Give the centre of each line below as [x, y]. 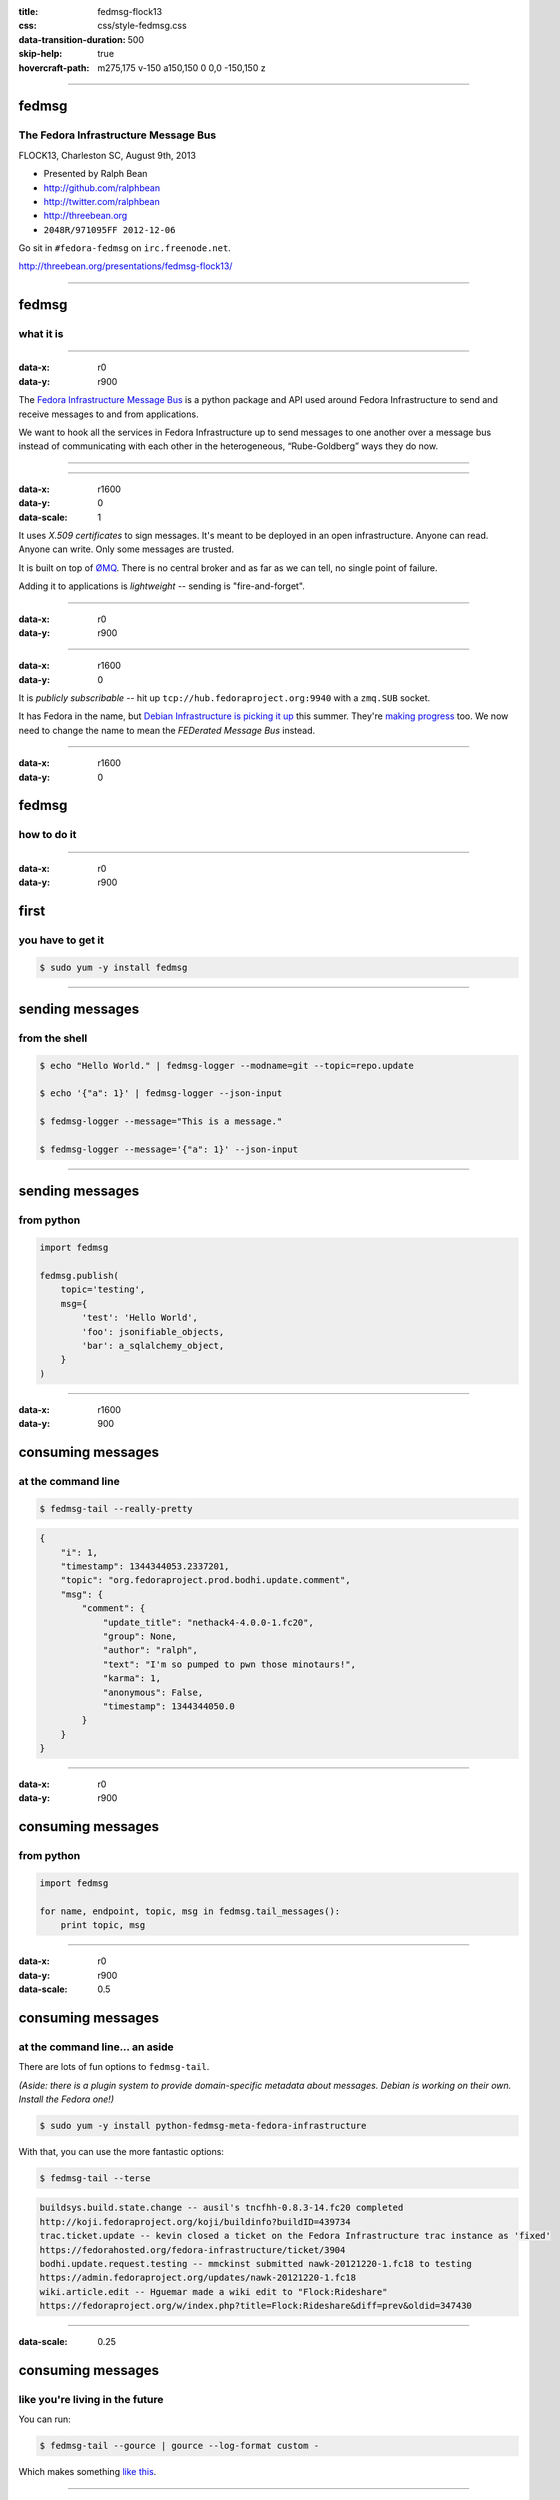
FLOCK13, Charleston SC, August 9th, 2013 [107, 155]
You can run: [45, 2419]
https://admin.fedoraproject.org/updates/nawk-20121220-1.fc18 [198, 2278]
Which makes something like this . [87, 2472]
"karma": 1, [132, 1678]
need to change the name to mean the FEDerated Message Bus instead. [166, 730]
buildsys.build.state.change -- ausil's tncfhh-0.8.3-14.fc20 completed [221, 2208]
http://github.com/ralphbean [101, 187]
